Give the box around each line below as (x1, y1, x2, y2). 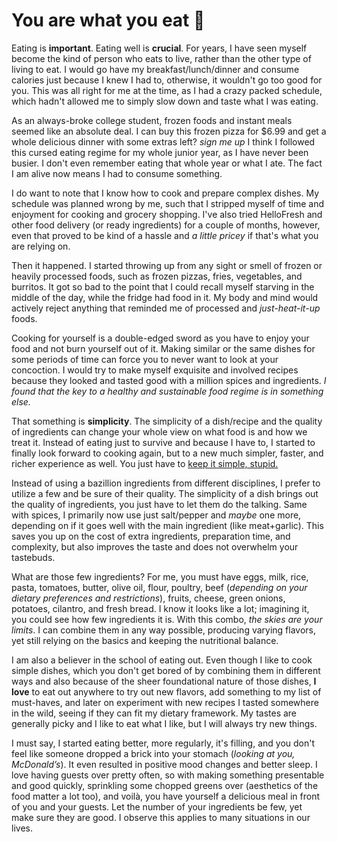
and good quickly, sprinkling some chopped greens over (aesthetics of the (11, 779, 319, 791)
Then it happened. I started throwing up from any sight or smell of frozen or (11, 259, 323, 271)
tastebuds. (11, 551, 56, 563)
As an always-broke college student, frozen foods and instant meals (11, 114, 293, 126)
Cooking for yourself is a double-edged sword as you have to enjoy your (11, 332, 310, 344)
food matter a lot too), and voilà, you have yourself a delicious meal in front (11, 790, 321, 802)
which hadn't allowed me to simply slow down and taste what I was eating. (11, 95, 319, 107)
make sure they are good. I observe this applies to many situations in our (11, 811, 311, 823)
